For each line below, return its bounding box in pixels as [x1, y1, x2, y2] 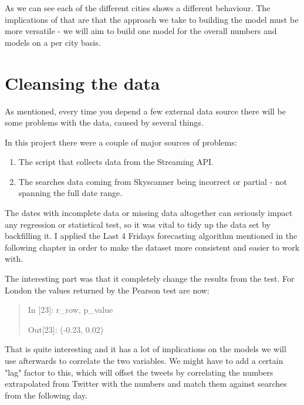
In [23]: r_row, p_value [28, 303, 113, 316]
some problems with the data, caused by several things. [5, 116, 204, 129]
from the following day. [5, 389, 87, 401]
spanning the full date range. [18, 187, 123, 199]
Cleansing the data [5, 70, 160, 95]
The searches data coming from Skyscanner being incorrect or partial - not [18, 175, 288, 187]
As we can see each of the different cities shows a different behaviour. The [5, 2, 271, 14]
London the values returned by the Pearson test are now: [5, 283, 210, 296]
